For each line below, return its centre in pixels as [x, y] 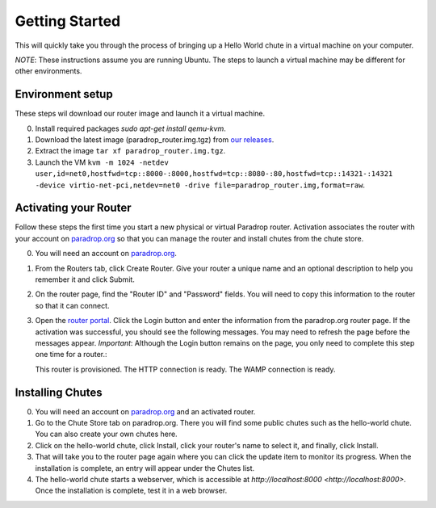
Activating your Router [73, 208]
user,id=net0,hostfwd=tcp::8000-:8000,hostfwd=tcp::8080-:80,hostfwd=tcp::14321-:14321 [214, 174]
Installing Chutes [59, 392]
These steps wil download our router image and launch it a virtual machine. [140, 114]
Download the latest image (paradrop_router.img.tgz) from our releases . [155, 140]
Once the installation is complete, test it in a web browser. [131, 491]
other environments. [48, 71]
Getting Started [68, 21]
